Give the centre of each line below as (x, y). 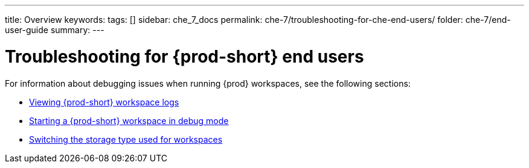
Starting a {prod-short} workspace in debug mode (129, 120)
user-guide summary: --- (55, 30)
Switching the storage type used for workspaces (126, 139)
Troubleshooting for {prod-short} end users (184, 56)
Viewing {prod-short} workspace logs (104, 102)
